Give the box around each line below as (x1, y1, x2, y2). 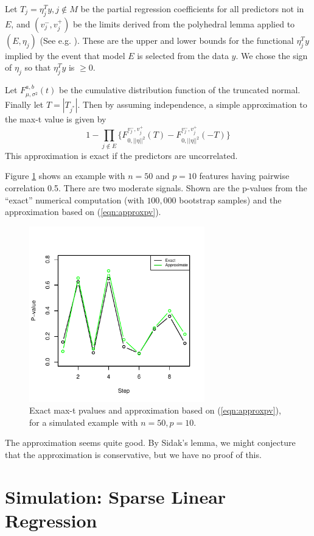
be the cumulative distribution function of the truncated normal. (59, 83, 301, 96)
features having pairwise (199, 169, 290, 182)
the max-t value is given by (5, 113, 106, 125)
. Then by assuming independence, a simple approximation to (77, 98, 307, 111)
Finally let (5, 98, 44, 111)
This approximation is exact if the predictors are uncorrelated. (5, 149, 238, 161)
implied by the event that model (5, 49, 125, 62)
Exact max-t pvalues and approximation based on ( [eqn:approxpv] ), (29, 404, 281, 417)
